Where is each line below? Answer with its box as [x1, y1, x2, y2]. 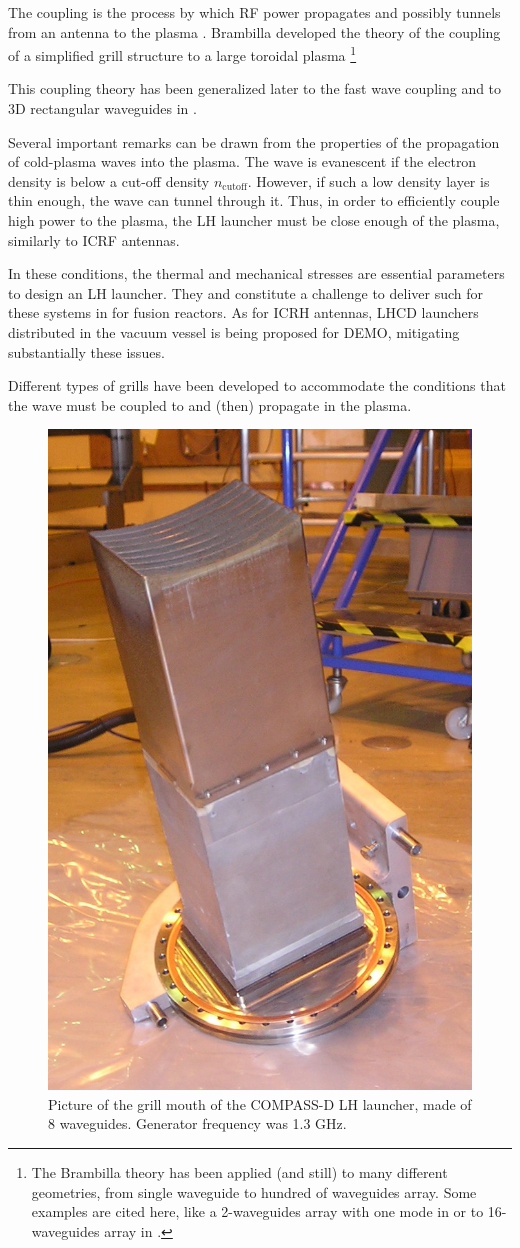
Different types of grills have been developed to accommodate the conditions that [8, 375, 506, 396]
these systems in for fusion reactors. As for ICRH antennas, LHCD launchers [8, 302, 479, 323]
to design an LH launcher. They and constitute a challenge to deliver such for [8, 282, 483, 303]
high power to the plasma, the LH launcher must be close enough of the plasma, [8, 210, 500, 230]
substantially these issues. [8, 341, 165, 362]
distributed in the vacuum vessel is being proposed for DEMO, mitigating [8, 321, 460, 342]
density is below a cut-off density [8, 170, 210, 191]
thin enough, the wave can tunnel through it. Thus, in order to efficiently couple [8, 190, 500, 211]
